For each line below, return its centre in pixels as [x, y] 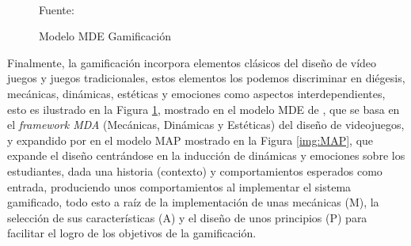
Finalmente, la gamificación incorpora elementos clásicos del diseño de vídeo [192, 62]
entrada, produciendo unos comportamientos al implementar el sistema [179, 186]
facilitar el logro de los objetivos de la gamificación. [132, 233]
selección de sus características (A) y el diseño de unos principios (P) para [187, 217]
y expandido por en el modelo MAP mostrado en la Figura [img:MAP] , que [190, 140]
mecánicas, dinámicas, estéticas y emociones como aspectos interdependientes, [196, 93]
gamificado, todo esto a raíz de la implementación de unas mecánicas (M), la [193, 202]
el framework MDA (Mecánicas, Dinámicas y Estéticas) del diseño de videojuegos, [206, 125]
